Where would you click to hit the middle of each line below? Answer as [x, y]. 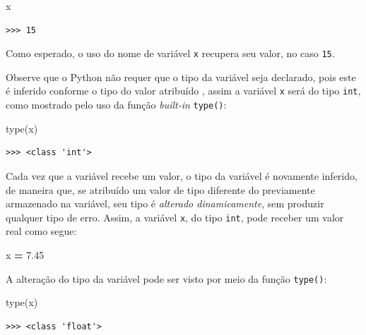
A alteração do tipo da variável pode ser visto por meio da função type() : [166, 278]
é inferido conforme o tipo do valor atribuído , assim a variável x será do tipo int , [183, 91]
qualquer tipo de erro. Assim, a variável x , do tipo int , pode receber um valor [175, 217]
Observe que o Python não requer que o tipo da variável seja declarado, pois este [181, 77]
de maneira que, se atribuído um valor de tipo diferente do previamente [160, 189]
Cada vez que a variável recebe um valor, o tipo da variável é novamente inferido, [182, 175]
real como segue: [41, 231]
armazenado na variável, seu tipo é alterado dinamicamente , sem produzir [165, 203]
